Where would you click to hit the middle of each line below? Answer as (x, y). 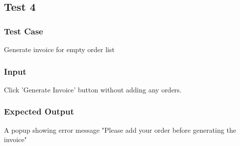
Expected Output (39, 111)
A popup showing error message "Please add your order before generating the (120, 130)
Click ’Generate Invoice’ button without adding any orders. (93, 89)
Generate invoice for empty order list (59, 49)
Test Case (24, 31)
